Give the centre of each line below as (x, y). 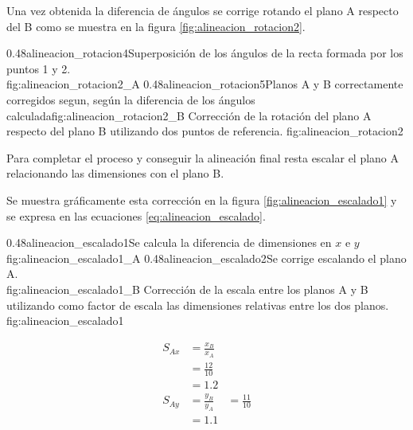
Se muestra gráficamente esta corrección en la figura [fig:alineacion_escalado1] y (202, 199)
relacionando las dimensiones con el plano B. (115, 173)
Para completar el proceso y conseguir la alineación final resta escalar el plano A (203, 157)
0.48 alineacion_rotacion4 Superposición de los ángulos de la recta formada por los (205, 53)
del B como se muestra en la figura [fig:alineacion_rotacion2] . (156, 26)
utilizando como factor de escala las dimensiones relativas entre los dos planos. (198, 305)
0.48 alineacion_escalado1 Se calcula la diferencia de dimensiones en (169, 242)
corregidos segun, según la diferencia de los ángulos (131, 99)
